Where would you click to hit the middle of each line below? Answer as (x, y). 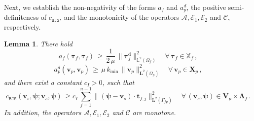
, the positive (206, 7)
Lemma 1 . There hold (38, 43)
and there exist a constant (43, 82)
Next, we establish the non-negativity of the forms (80, 7)
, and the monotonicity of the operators (120, 17)
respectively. (22, 27)
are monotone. (154, 112)
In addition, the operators (43, 112)
